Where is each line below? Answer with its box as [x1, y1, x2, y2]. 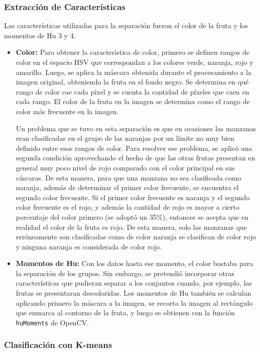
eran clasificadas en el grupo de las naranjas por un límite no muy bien [16, 133, 234, 143]
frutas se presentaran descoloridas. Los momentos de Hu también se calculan [16, 288, 251, 298]
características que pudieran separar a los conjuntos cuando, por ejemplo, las [16, 278, 252, 288]
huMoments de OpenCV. [16, 317, 89, 327]
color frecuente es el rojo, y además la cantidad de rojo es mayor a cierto [16, 202, 239, 212]
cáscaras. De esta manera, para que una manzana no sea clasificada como [16, 172, 241, 183]
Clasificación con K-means [4, 338, 112, 351]
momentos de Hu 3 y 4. [4, 30, 76, 40]
